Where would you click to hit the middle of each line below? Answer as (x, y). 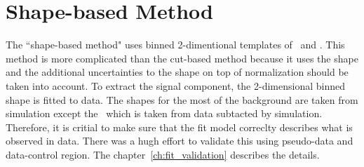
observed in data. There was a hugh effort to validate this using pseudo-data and (180, 141)
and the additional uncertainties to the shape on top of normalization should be (177, 72)
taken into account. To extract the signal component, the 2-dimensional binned (175, 85)
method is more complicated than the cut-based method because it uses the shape (182, 58)
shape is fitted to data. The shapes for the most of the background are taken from (182, 99)
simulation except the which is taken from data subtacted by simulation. (164, 113)
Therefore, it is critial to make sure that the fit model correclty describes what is (179, 127)
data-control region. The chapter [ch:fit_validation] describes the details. (163, 154)
